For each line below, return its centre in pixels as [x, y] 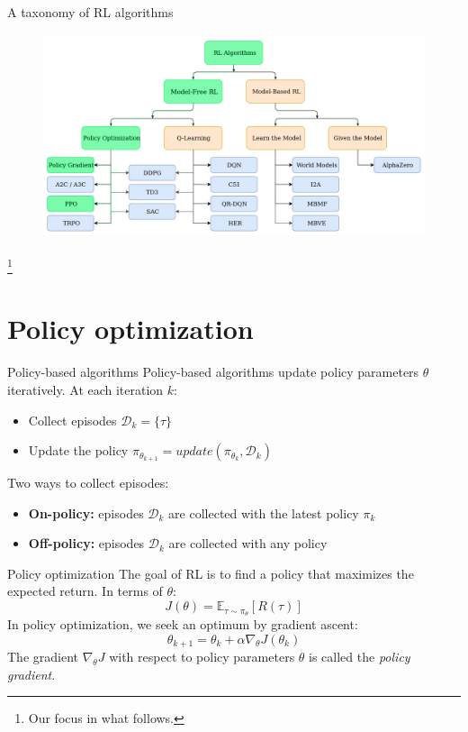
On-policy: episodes [86, 512]
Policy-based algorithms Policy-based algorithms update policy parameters [213, 372]
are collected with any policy [248, 543]
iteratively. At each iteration [85, 389]
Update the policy [78, 450]
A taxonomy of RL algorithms [90, 12]
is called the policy [360, 656]
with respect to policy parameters [202, 656]
